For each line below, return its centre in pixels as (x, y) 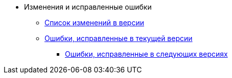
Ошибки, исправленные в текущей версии (119, 38)
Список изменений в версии (94, 23)
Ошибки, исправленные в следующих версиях (146, 54)
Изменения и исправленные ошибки (88, 7)
